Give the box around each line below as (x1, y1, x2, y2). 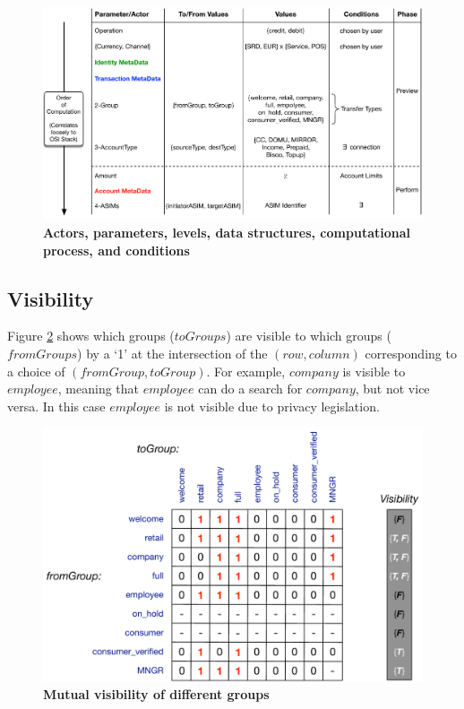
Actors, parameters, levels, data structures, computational (43, 223, 410, 242)
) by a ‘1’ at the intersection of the (77, 344, 268, 363)
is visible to (342, 361, 406, 380)
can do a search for (198, 379, 303, 398)
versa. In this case (7, 396, 106, 415)
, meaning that (57, 379, 140, 398)
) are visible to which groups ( (226, 326, 391, 345)
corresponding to (365, 344, 457, 363)
